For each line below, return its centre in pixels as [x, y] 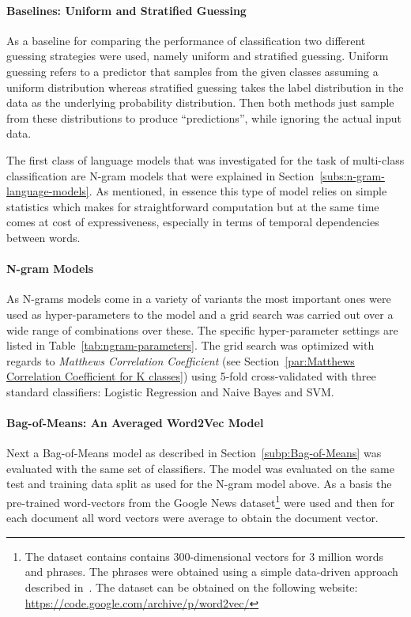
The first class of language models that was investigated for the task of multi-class [205, 159]
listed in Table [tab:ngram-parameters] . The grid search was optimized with [190, 345]
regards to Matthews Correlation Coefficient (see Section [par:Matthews [181, 360]
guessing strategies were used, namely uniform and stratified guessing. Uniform [198, 56]
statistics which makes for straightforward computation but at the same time [193, 206]
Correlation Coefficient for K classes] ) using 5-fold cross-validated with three [191, 376]
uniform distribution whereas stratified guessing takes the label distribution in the [205, 87]
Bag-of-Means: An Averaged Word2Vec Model [135, 423]
